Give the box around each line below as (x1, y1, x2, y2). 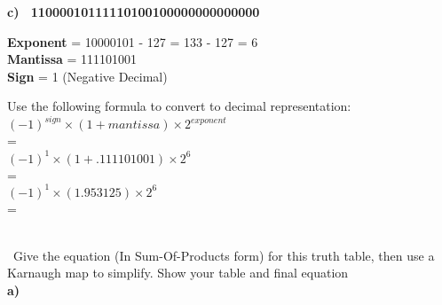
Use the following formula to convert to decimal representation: (7, 97, 351, 115)
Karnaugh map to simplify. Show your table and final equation (7, 263, 349, 282)
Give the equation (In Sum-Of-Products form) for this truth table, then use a (12, 246, 435, 264)
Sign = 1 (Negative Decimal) (7, 66, 168, 85)
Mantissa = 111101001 (7, 50, 138, 68)
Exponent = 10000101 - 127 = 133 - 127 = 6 (7, 32, 258, 51)
